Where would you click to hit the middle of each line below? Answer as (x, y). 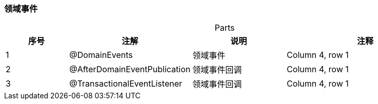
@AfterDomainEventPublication (130, 69)
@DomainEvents (101, 55)
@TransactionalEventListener (126, 84)
